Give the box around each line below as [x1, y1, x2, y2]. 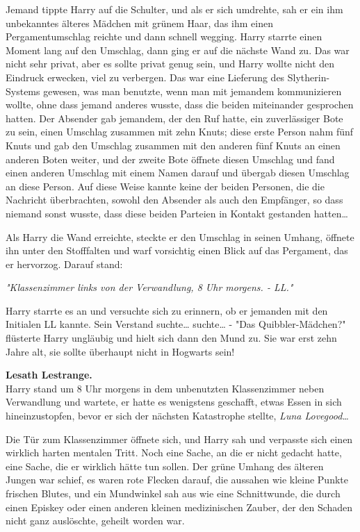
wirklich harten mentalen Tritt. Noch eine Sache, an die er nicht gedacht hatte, [6, 445, 342, 460]
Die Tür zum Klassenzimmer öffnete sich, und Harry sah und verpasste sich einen [6, 431, 353, 446]
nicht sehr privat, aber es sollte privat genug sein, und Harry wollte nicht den [6, 56, 335, 71]
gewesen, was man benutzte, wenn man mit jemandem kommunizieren [43, 83, 342, 98]
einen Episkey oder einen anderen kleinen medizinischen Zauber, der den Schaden [6, 499, 353, 514]
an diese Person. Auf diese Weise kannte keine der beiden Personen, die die [6, 178, 325, 193]
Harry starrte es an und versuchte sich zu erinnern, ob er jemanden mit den [6, 303, 328, 317]
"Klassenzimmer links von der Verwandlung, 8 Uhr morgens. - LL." [6, 280, 293, 294]
